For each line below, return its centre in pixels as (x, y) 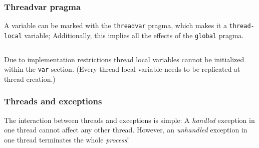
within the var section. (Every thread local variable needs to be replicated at (122, 69)
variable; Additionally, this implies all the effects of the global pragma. (134, 35)
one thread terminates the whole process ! (67, 139)
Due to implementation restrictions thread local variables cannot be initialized (124, 59)
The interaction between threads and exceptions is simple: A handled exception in (129, 120)
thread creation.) (30, 79)
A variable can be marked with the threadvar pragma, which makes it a (115, 25)
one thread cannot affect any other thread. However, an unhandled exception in (126, 130)
